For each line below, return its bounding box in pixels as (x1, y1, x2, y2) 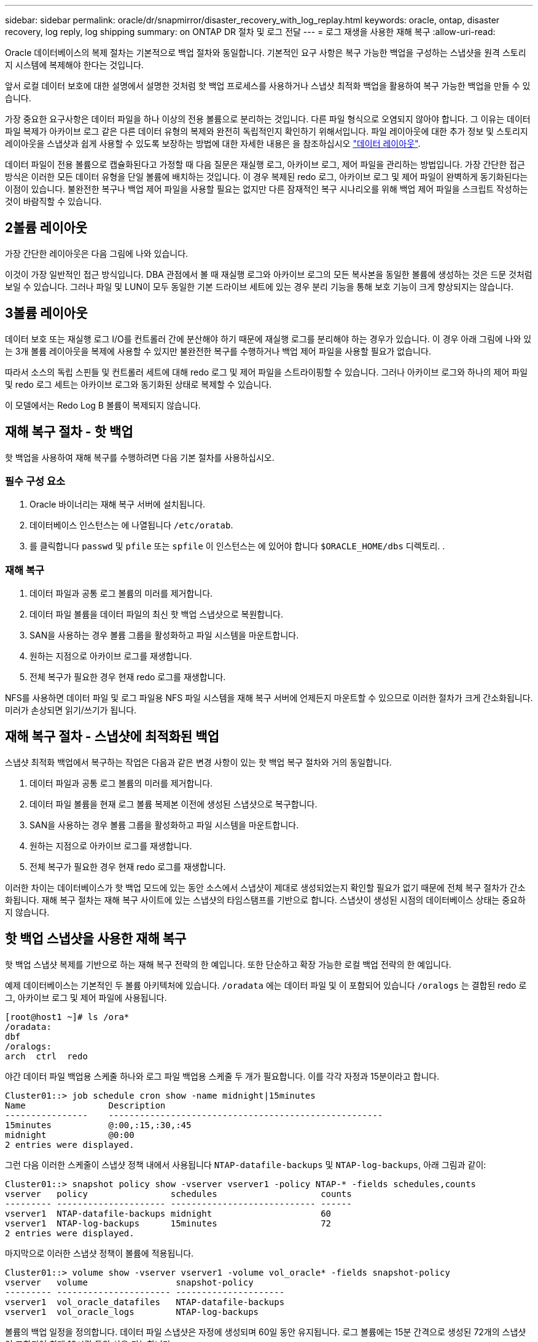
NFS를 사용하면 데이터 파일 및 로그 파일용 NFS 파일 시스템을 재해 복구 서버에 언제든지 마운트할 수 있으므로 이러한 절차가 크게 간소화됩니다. (5, 693, 533, 704)
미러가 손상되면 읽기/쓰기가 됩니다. (5, 705, 137, 716)
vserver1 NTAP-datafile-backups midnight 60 (5, 1208, 332, 1218)
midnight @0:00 (5, 1129, 134, 1140)
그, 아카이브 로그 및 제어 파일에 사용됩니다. (5, 992, 167, 1003)
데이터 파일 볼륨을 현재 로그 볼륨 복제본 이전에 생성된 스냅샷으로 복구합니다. (29, 798, 318, 809)
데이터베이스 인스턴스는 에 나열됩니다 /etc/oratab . (29, 520, 233, 531)
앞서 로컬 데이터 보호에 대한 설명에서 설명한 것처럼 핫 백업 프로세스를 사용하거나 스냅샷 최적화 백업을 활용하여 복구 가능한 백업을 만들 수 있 (5, 80, 531, 91)
